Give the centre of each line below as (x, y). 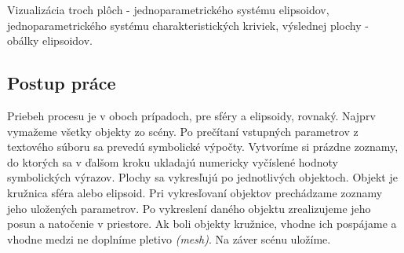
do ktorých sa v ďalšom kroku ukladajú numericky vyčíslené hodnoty (173, 161)
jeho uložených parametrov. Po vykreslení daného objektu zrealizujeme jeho (189, 208)
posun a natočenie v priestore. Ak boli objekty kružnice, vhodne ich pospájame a (202, 224)
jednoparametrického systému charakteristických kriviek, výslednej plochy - (188, 25)
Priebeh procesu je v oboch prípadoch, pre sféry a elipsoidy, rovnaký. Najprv (191, 115)
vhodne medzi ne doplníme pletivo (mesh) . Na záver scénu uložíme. (169, 238)
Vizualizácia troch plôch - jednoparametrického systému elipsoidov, (168, 9)
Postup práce (62, 83)
